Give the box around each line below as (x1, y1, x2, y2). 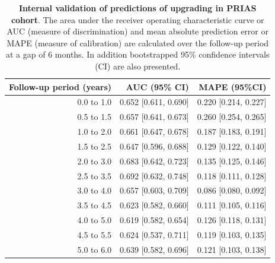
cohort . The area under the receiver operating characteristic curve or (11, 13, 264, 26)
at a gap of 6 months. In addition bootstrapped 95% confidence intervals (6, 48, 270, 61)
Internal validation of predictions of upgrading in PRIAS (18, 2, 257, 14)
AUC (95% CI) (126, 80, 189, 93)
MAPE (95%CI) (199, 80, 267, 93)
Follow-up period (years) (9, 80, 112, 93)
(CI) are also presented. (95, 59, 181, 72)
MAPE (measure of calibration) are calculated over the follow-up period (7, 36, 269, 49)
